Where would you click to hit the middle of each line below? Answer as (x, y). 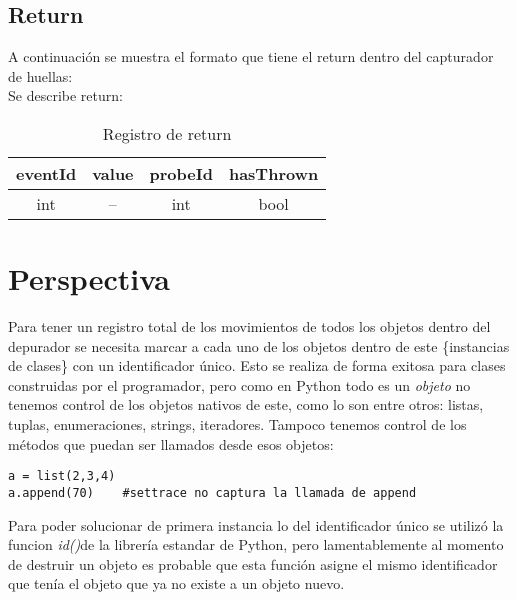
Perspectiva (89, 278)
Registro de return (167, 133)
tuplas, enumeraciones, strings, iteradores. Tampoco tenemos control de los (237, 424)
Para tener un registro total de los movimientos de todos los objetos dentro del (249, 326)
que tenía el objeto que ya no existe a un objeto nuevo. (176, 583)
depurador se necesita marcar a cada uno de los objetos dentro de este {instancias (259, 345)
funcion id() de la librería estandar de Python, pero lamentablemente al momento (256, 544)
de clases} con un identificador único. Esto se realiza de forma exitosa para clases (257, 365)
